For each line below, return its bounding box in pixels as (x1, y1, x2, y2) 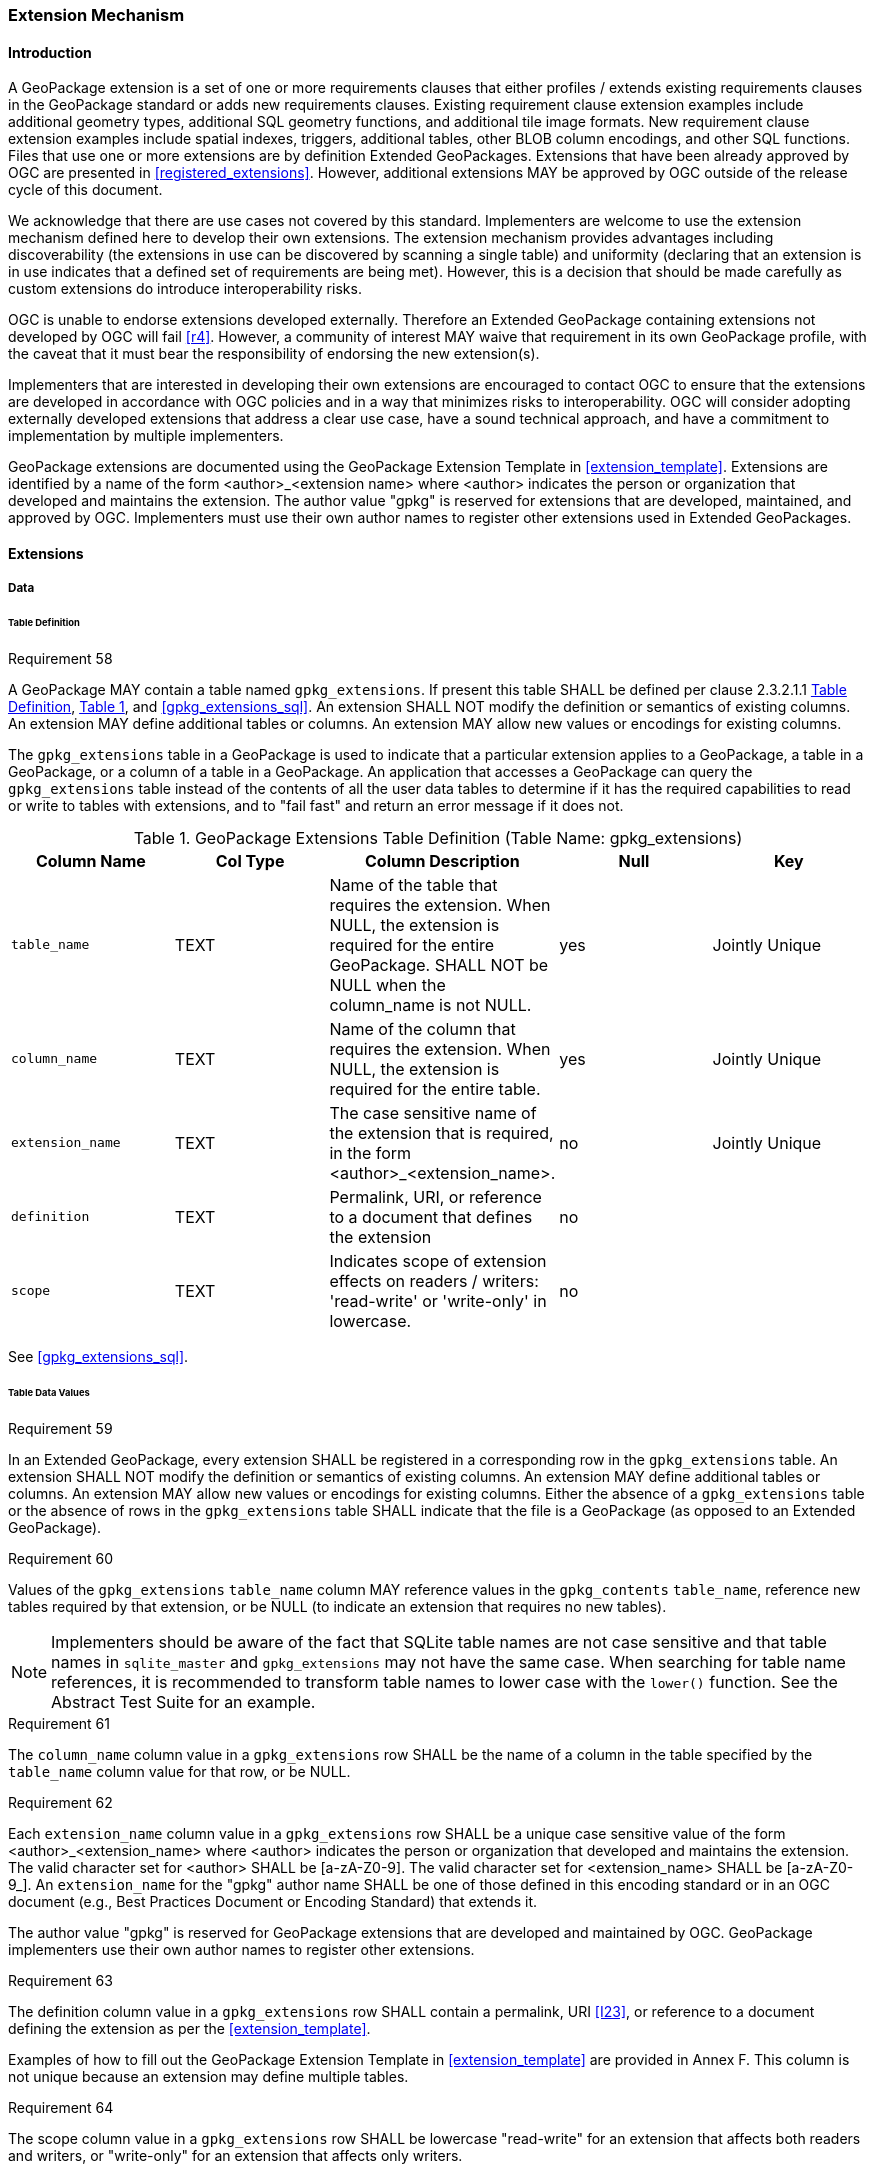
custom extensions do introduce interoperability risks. (8, 280, 362, 298)
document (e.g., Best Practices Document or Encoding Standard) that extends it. (8, 1892, 538, 1910)
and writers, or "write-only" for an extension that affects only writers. (8, 2146, 463, 2164)
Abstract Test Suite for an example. (51, 1691, 316, 1712)
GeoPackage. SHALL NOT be (329, 954, 549, 975)
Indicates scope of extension (329, 1250, 547, 1271)
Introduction (8, 43, 92, 61)
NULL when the (329, 974, 446, 995)
